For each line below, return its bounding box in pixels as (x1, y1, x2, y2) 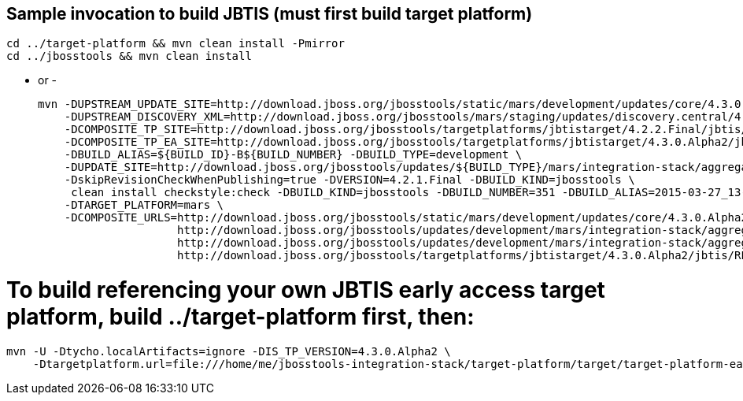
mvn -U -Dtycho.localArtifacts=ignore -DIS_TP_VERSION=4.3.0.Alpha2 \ (6, 344, 451, 358)
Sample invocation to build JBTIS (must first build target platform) (6, 4, 533, 24)
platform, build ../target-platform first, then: (6, 303, 475, 331)
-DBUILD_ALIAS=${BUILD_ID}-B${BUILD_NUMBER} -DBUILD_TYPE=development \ (64, 148, 523, 162)
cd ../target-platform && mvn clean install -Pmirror (6, 37, 345, 50)
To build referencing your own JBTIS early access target (6, 277, 605, 304)
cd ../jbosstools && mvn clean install (6, 50, 252, 63)
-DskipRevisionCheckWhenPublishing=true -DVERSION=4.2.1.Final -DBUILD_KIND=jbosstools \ (64, 173, 635, 187)
